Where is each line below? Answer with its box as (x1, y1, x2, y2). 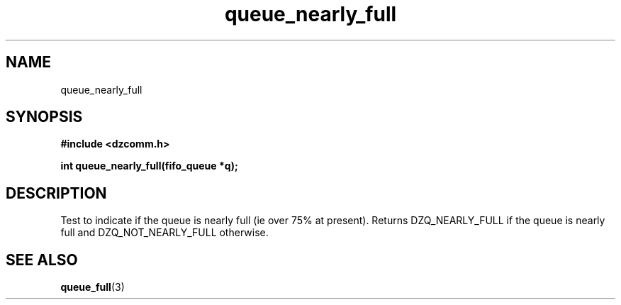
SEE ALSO (6, 250, 78, 269)
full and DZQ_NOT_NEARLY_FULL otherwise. (60, 226, 269, 239)
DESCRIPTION (6, 184, 107, 202)
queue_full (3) (60, 281, 125, 294)
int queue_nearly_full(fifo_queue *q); (60, 160, 238, 172)
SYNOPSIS (6, 108, 83, 126)
